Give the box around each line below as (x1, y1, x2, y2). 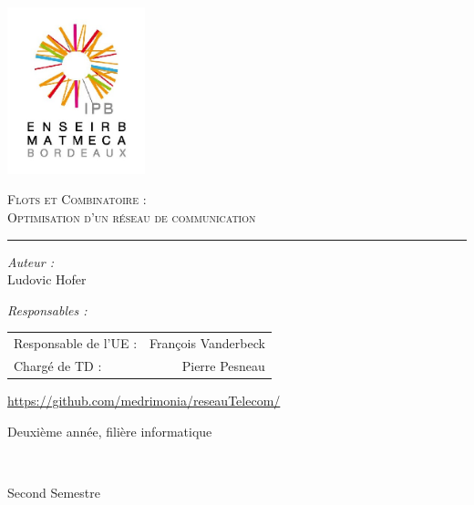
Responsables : (7, 300, 88, 319)
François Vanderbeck (149, 334, 265, 353)
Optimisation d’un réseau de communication (7, 207, 256, 226)
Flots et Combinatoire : (7, 190, 147, 209)
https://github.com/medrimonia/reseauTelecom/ (7, 391, 281, 410)
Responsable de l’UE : (14, 334, 138, 353)
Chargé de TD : (14, 356, 102, 375)
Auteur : (7, 252, 55, 271)
